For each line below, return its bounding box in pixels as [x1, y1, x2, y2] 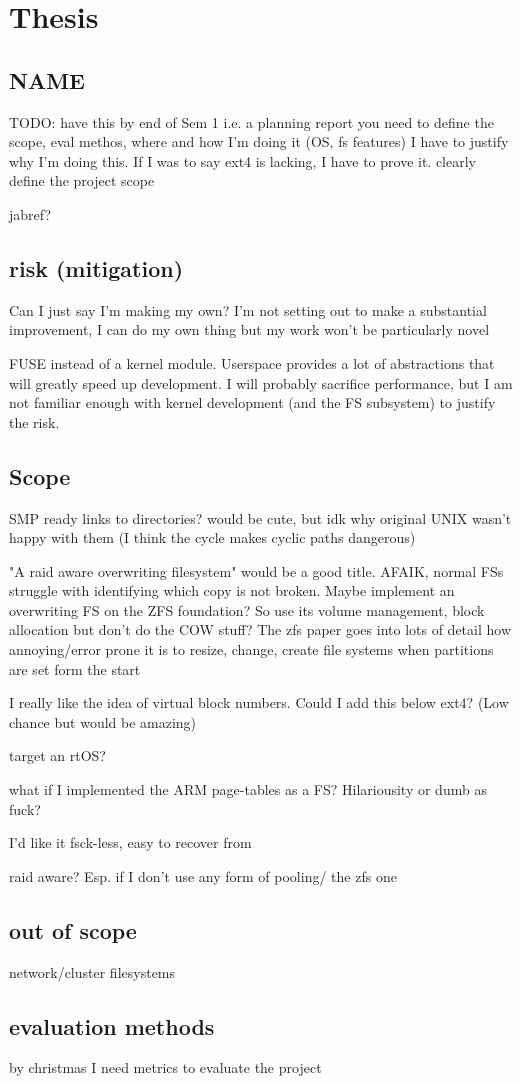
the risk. [9, 411, 60, 432]
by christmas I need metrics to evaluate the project [9, 1057, 322, 1078]
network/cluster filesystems [9, 961, 176, 982]
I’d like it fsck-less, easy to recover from [9, 832, 252, 853]
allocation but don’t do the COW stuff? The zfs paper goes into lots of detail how [9, 619, 512, 640]
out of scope [9, 914, 137, 945]
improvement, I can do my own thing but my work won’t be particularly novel [9, 319, 490, 340]
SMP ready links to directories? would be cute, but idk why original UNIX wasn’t [9, 507, 512, 528]
